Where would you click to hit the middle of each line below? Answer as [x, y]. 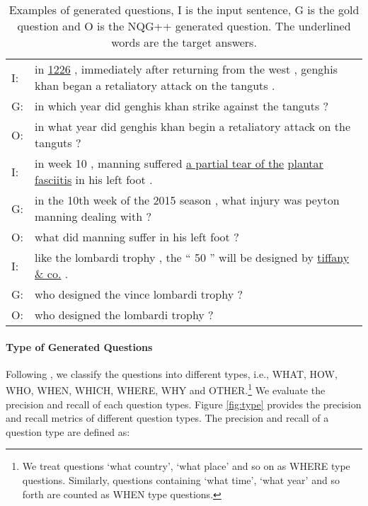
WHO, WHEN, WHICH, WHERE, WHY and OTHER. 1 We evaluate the [166, 389]
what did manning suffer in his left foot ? [137, 237]
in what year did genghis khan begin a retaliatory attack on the [193, 126]
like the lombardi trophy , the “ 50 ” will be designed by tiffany [192, 257]
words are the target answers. [184, 42]
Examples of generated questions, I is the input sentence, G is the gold [184, 10]
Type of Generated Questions [79, 346]
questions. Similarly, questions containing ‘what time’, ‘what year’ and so [181, 480]
